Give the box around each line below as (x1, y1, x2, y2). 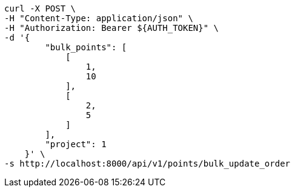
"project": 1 (45, 139, 107, 149)
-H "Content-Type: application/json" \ (4, 13, 193, 23)
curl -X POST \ (4, 4, 76, 13)
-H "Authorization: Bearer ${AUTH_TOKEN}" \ (4, 23, 219, 33)
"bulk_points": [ (45, 42, 127, 52)
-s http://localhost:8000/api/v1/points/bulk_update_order (4, 159, 291, 168)
